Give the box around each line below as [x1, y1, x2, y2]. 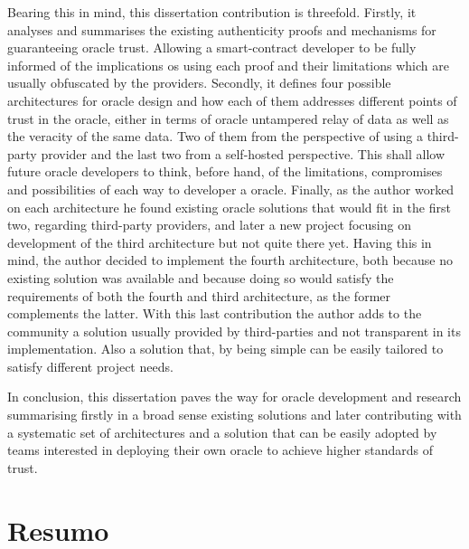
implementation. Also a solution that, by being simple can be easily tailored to [7, 339, 444, 358]
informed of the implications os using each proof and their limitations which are [7, 55, 449, 74]
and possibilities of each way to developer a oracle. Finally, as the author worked [7, 179, 455, 198]
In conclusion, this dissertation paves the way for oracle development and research [7, 387, 462, 406]
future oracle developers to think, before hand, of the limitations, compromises [7, 162, 443, 181]
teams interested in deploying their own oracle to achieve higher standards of [7, 440, 434, 459]
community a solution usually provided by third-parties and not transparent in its [7, 321, 461, 340]
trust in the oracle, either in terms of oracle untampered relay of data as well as [7, 109, 449, 128]
